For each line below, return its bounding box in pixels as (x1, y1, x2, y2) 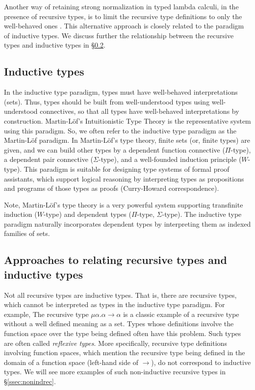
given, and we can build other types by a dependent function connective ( (4, 144, 225, 155)
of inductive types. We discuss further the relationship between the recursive (4, 30, 234, 40)
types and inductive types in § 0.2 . (4, 40, 105, 50)
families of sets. (4, 228, 50, 238)
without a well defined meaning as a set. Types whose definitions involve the (4, 318, 234, 329)
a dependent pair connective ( (4, 154, 94, 164)
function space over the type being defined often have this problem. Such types (4, 328, 241, 338)
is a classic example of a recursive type (123, 309, 239, 319)
